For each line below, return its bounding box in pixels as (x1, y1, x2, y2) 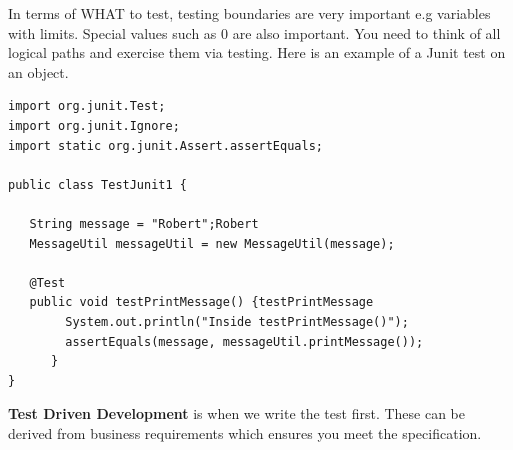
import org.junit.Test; (8, 99, 166, 114)
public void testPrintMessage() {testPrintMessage (29, 295, 374, 310)
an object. (8, 61, 69, 82)
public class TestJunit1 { (8, 177, 187, 192)
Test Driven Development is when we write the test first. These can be (8, 403, 465, 424)
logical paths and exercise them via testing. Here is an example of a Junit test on (8, 42, 506, 63)
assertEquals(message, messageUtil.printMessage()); (65, 334, 424, 349)
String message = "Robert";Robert (29, 216, 259, 231)
